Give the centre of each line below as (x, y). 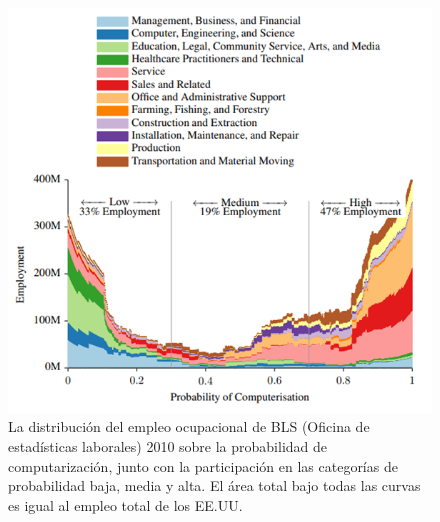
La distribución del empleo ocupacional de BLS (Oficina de (189, 426)
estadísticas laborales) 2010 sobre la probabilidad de (168, 445)
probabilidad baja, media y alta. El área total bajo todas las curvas (214, 485)
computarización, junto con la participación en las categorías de (203, 465)
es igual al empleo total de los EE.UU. (125, 504)
